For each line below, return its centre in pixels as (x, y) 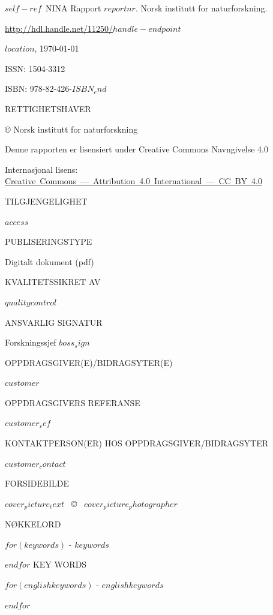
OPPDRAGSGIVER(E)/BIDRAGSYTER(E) (89, 362)
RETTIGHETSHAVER (48, 108)
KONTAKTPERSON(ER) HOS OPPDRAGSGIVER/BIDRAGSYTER (137, 443)
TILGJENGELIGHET (46, 201)
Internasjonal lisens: (41, 169)
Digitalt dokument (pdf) (49, 261)
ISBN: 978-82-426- (38, 88)
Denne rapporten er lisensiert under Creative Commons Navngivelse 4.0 (136, 149)
